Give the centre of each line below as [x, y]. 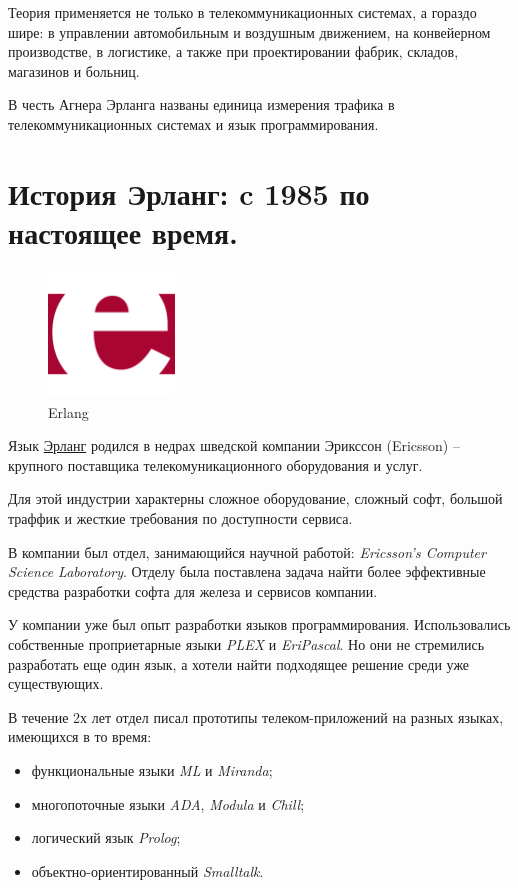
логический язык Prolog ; [106, 837]
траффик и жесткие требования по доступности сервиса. [180, 518]
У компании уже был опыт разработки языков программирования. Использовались [259, 624]
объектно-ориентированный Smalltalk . [147, 870]
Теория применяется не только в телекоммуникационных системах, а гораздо [242, 12]
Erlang [68, 411]
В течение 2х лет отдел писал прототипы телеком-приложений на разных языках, [256, 716]
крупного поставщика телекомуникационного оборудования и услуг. [215, 464]
